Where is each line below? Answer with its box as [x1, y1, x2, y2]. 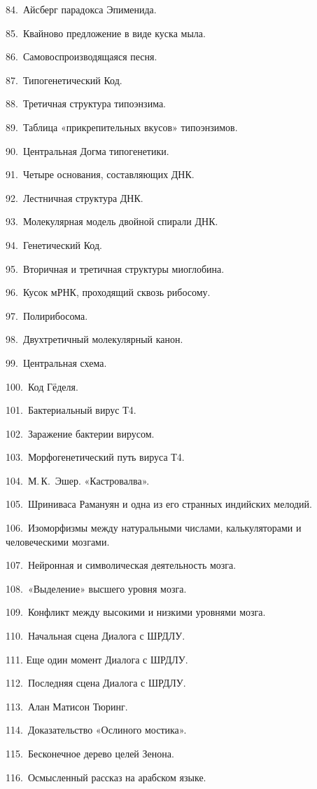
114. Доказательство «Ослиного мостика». [6, 722, 187, 737]
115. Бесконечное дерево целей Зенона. [6, 746, 174, 760]
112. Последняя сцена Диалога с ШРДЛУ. [6, 675, 186, 690]
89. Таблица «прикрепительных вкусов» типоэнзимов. [6, 119, 238, 134]
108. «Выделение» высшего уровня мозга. [6, 581, 187, 595]
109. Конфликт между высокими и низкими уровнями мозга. [6, 605, 266, 619]
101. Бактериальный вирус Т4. [6, 403, 136, 417]
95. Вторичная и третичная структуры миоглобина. [6, 261, 225, 276]
